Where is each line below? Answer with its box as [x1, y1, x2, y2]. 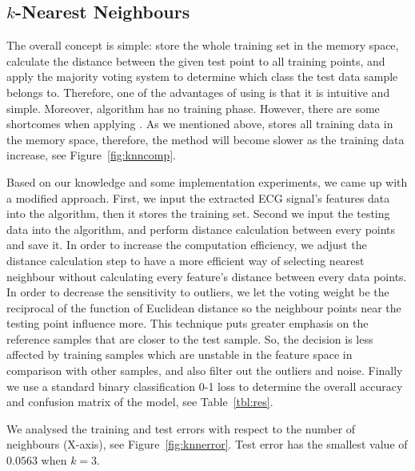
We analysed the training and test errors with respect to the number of [6, 420, 356, 437]
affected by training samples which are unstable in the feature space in [6, 346, 353, 363]
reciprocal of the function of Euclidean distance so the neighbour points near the [6, 299, 401, 316]
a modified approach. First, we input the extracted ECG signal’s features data [6, 189, 390, 206]
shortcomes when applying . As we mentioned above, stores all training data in [6, 115, 393, 132]
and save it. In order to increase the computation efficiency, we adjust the [6, 236, 367, 253]
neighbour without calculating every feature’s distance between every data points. [6, 268, 407, 284]
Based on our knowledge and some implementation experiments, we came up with [6, 173, 408, 190]
